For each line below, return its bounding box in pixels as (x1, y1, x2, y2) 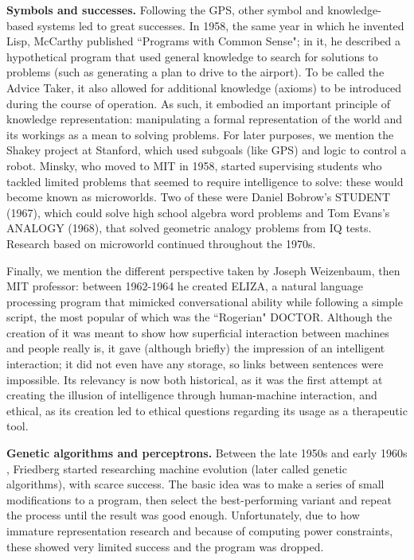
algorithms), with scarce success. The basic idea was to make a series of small (6, 476, 385, 492)
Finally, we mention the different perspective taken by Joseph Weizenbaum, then (6, 262, 400, 278)
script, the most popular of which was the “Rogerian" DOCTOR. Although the (6, 309, 393, 325)
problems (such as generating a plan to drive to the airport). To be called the (6, 64, 385, 80)
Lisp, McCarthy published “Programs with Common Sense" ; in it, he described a (6, 33, 401, 49)
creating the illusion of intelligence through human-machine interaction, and (6, 387, 377, 403)
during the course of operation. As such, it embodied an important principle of (6, 95, 390, 111)
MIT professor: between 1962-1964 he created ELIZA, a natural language (6, 278, 363, 294)
